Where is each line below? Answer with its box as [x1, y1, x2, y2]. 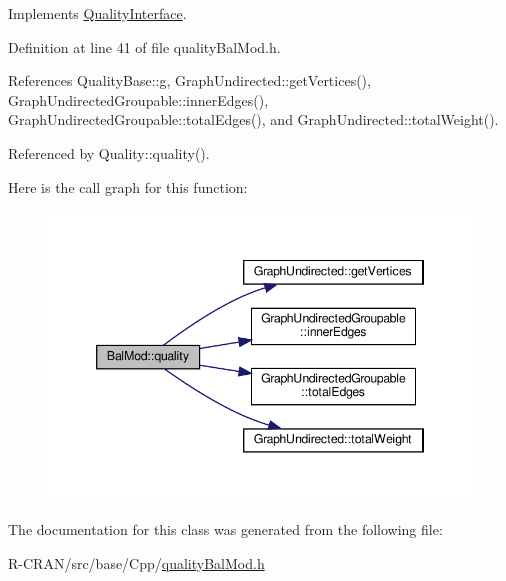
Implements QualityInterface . [8, 3, 187, 23]
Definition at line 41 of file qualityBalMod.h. [8, 36, 281, 57]
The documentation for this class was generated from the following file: [8, 519, 443, 540]
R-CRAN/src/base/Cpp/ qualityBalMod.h [8, 552, 265, 573]
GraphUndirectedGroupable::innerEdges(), [8, 89, 269, 110]
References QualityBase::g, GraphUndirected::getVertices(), [8, 70, 371, 91]
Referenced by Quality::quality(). [8, 142, 210, 163]
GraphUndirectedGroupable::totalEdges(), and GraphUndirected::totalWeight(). [8, 109, 499, 130]
